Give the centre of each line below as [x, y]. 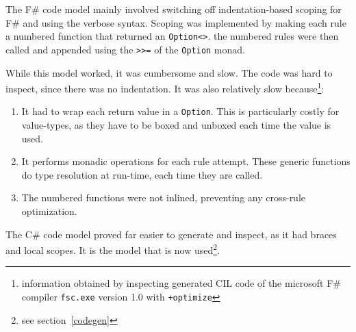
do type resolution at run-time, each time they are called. [142, 174]
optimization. [49, 210]
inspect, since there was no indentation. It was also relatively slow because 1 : [165, 87]
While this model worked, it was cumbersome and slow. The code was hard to [169, 72]
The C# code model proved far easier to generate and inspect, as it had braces [171, 234]
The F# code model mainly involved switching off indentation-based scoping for [174, 9]
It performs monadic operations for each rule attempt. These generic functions [186, 161]
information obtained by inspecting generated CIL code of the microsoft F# [181, 283]
